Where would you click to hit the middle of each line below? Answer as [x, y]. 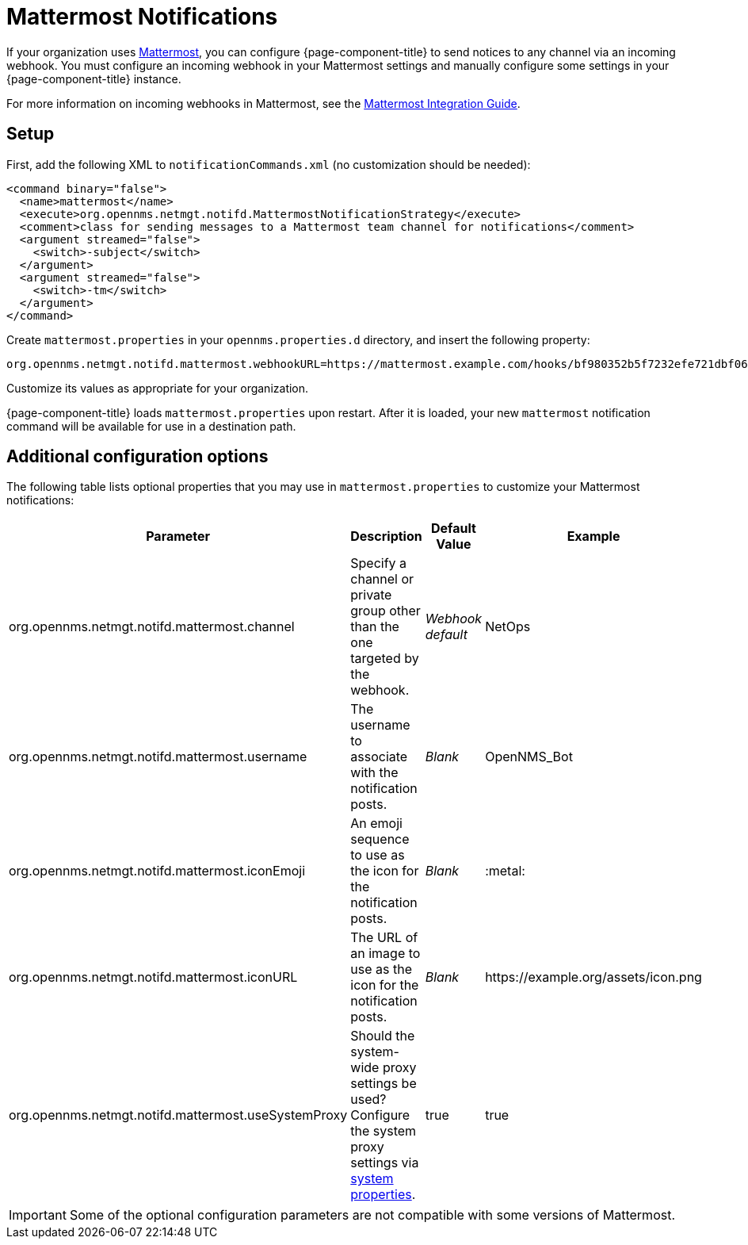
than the [375, 627]
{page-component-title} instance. [94, 79]
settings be [384, 1084]
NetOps [508, 627]
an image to [385, 954]
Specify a [379, 563]
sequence [380, 839]
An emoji [376, 824]
